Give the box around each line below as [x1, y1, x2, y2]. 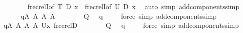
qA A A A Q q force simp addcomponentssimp [20, 11, 217, 21]
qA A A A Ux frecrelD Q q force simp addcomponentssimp [3, 20, 239, 30]
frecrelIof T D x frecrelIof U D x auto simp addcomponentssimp [27, 1, 240, 11]
